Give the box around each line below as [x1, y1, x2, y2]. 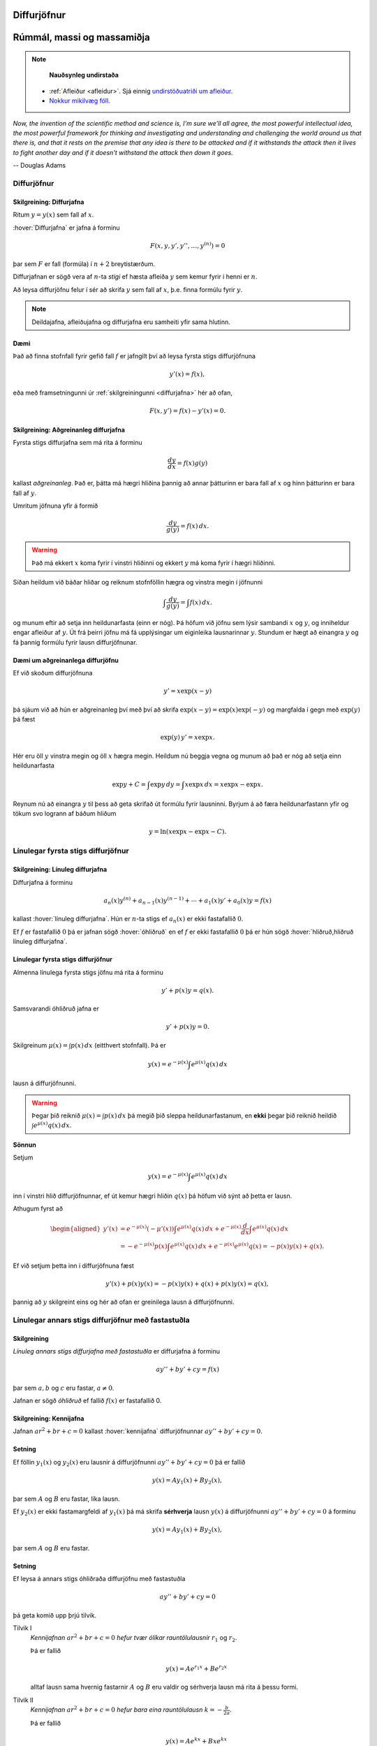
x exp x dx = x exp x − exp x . [184, 780, 263, 788]
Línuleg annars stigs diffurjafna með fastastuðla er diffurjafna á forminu [13, 1347, 220, 1356]
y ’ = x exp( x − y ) [163, 687, 212, 695]
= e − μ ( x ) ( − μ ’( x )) [119, 1224, 175, 1233]
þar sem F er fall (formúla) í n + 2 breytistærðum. [13, 260, 156, 268]
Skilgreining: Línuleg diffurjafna [13, 865, 108, 874]
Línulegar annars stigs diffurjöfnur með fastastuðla [13, 1315, 190, 1325]
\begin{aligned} [50, 1224, 101, 1233]
